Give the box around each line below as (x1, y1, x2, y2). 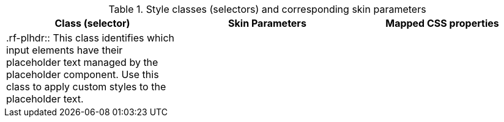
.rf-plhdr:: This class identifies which (6, 32, 175, 44)
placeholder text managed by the (6, 56, 158, 68)
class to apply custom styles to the (6, 81, 166, 93)
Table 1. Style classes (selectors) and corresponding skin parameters (108, 3, 426, 15)
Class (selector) (54, 17, 130, 29)
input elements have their (6, 44, 123, 56)
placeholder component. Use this (6, 68, 159, 81)
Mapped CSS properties (385, 17, 499, 29)
